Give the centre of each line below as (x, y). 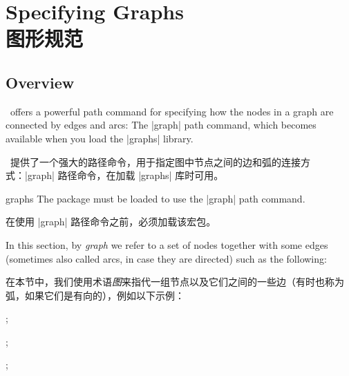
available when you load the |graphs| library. (100, 138)
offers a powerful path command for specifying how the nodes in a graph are (172, 111)
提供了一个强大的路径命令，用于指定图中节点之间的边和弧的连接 (155, 161)
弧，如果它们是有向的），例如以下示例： (95, 295)
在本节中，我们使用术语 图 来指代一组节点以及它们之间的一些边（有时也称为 (175, 282)
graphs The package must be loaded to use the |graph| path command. (155, 198)
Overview (40, 82)
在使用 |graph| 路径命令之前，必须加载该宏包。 (111, 222)
